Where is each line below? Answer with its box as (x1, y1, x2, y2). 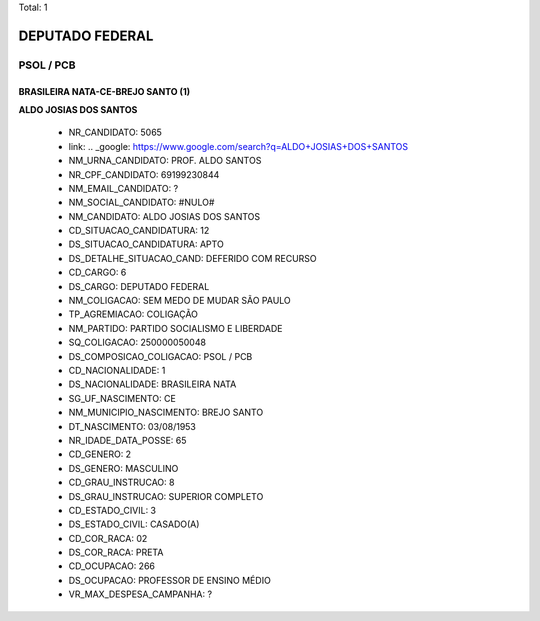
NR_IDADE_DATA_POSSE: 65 (68, 434, 187, 446)
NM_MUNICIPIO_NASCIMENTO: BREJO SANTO (68, 406, 264, 419)
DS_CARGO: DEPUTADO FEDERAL (68, 280, 210, 292)
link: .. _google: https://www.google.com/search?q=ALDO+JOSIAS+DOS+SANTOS (68, 140, 409, 152)
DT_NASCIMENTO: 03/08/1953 (68, 420, 197, 432)
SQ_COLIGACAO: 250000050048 (68, 336, 207, 349)
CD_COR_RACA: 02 (68, 532, 148, 544)
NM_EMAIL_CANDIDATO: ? (68, 182, 179, 194)
